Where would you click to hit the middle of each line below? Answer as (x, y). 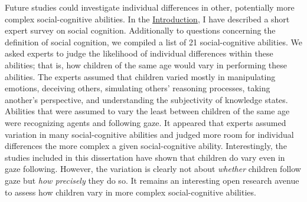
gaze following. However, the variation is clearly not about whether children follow (153, 169)
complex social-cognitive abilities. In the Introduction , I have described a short (147, 19)
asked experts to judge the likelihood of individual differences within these (139, 53)
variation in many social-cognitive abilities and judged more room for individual (149, 134)
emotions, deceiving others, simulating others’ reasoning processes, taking (138, 88)
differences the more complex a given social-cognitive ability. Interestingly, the (146, 146)
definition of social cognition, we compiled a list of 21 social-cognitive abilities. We (153, 42)
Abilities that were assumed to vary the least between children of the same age (147, 111)
